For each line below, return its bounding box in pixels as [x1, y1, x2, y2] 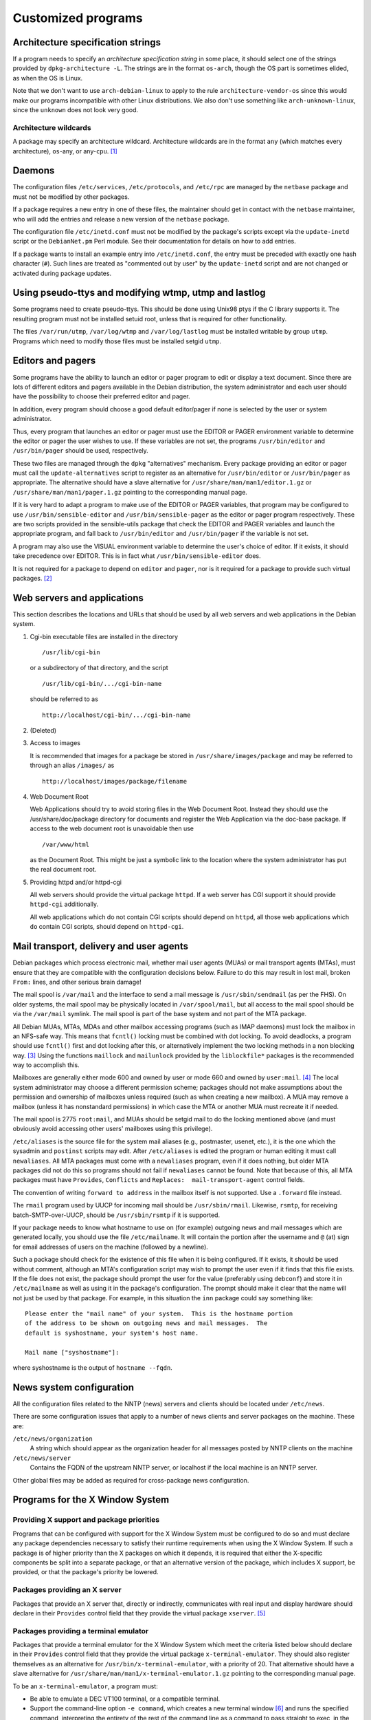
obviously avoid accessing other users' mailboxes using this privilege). [12, 1125, 213, 1133]
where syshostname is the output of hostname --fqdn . [12, 1364, 173, 1372]
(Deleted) [30, 727, 57, 735]
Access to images [30, 739, 80, 747]
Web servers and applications [12, 592, 144, 603]
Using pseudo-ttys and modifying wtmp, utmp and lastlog [12, 287, 266, 299]
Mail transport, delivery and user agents [12, 940, 189, 952]
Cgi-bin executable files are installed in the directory [30, 632, 179, 641]
